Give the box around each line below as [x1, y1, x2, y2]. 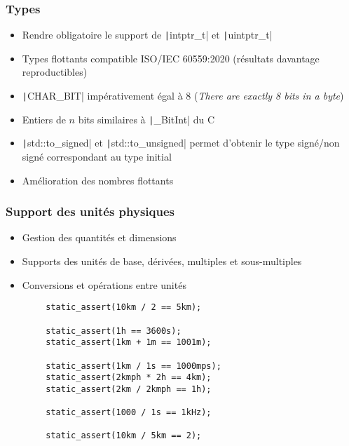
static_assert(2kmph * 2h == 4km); [46, 372, 212, 383]
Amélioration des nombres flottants [22, 173, 174, 187]
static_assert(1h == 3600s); [46, 325, 182, 336]
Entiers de [22, 111, 66, 126]
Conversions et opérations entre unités [22, 277, 186, 292]
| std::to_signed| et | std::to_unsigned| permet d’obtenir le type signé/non [22, 135, 340, 150]
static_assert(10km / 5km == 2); [46, 431, 202, 441]
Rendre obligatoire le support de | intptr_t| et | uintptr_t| [22, 27, 273, 42]
